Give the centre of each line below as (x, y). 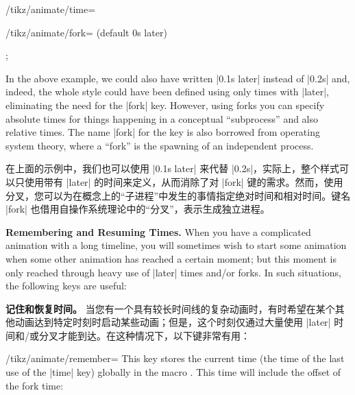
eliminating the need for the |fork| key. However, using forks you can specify (165, 105)
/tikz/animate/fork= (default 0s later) (86, 32)
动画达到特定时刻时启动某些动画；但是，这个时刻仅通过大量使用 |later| (173, 322)
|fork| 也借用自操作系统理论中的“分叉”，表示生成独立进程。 (138, 209)
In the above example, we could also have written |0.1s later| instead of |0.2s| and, (178, 78)
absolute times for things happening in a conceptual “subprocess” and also (162, 118)
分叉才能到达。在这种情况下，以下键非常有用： (144, 335)
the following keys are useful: (66, 286)
